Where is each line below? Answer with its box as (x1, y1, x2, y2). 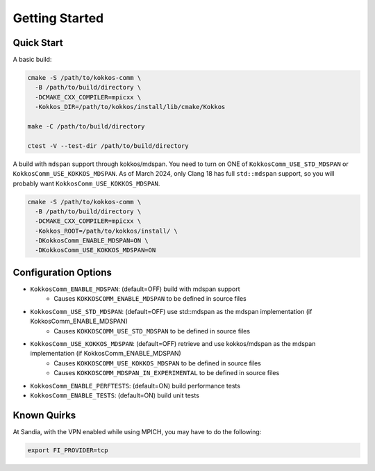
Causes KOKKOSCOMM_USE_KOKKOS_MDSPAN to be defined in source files (53, 358, 262, 367)
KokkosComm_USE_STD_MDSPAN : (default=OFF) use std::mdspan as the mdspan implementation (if (30, 307, 312, 315)
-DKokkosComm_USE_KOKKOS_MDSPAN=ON (35, 247, 156, 254)
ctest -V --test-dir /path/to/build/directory (27, 142, 189, 149)
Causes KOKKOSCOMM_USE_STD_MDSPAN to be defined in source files (53, 327, 250, 335)
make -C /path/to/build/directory (27, 122, 145, 130)
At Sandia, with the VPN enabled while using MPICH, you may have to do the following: (12, 427, 262, 436)
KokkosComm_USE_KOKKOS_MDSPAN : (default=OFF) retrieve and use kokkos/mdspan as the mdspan (30, 339, 316, 347)
